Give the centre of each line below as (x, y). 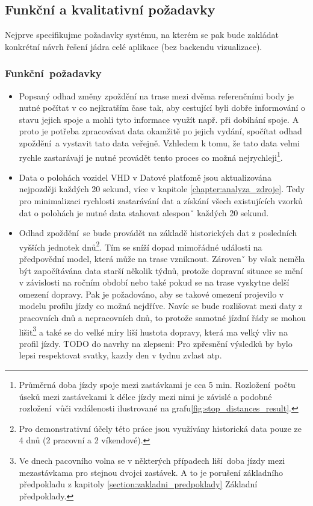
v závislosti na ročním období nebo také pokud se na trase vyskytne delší (154, 282)
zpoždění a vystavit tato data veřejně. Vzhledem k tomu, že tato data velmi (159, 142)
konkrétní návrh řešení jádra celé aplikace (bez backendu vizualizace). (134, 46)
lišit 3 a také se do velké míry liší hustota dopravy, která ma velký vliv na (153, 331)
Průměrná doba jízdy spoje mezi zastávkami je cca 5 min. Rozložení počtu (157, 385)
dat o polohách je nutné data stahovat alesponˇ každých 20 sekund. (144, 212)
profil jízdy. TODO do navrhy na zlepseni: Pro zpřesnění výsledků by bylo (156, 343)
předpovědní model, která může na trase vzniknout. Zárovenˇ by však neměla (162, 259)
